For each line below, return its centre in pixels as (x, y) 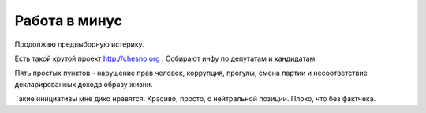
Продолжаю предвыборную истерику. (80, 44)
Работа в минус (68, 21)
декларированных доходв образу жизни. (84, 84)
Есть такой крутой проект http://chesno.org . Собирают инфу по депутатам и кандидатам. (166, 58)
